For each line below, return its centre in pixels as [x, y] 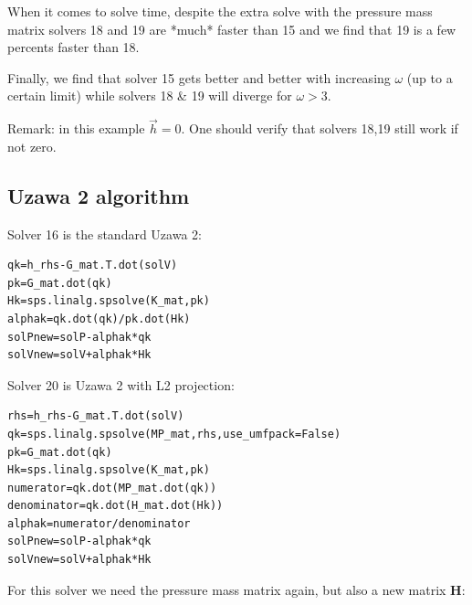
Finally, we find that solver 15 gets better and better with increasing [199, 77]
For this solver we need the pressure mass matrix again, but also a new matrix [227, 589]
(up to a [430, 77]
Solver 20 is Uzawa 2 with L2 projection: [121, 384]
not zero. [32, 146]
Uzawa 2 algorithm [99, 195]
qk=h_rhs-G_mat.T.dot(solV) [93, 265]
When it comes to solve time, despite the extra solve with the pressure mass [220, 11]
